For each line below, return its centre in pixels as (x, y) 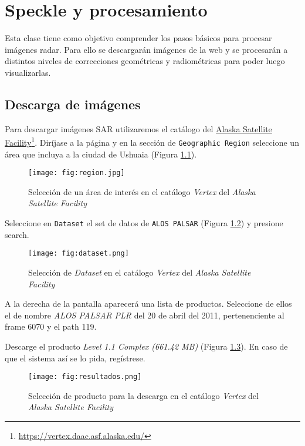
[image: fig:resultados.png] (85, 377)
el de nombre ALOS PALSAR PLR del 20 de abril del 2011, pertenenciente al (145, 315)
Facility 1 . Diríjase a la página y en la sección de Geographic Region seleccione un (152, 141)
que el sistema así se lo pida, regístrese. (75, 358)
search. (17, 234)
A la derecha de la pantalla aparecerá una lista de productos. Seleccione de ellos (148, 304)
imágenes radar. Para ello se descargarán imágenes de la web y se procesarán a (146, 49)
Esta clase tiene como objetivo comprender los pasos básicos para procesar (138, 38)
